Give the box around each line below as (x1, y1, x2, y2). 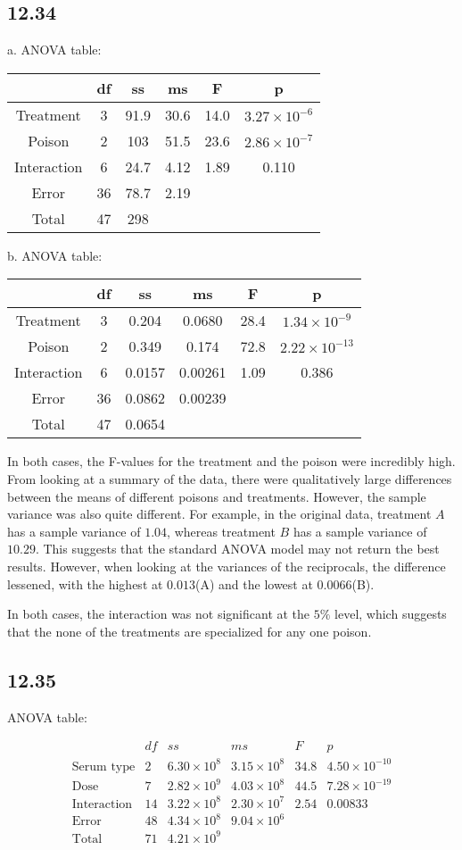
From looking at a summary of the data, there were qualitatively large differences (7, 469, 452, 487)
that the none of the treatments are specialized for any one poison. (7, 621, 372, 640)
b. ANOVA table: (7, 246, 103, 264)
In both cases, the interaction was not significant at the (7, 604, 310, 623)
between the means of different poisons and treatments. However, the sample (7, 487, 426, 505)
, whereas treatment (167, 521, 276, 540)
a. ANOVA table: (7, 40, 102, 59)
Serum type (71, 760, 136, 773)
